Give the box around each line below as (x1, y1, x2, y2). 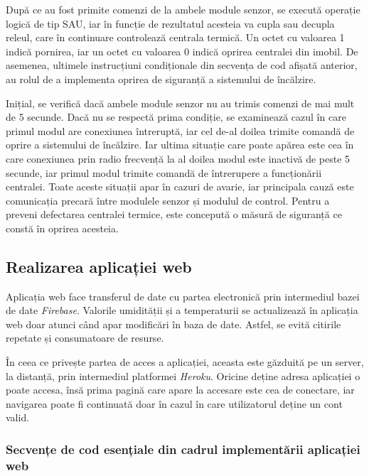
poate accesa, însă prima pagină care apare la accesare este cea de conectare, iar (6, 382, 355, 397)
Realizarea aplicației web (6, 255, 192, 277)
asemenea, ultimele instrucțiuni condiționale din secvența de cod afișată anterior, (6, 58, 358, 72)
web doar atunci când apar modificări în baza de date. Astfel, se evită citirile (6, 316, 341, 331)
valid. (6, 410, 30, 425)
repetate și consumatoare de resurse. (6, 330, 164, 345)
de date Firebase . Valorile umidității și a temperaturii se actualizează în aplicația (6, 303, 358, 318)
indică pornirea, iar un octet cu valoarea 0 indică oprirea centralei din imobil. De (6, 43, 358, 58)
